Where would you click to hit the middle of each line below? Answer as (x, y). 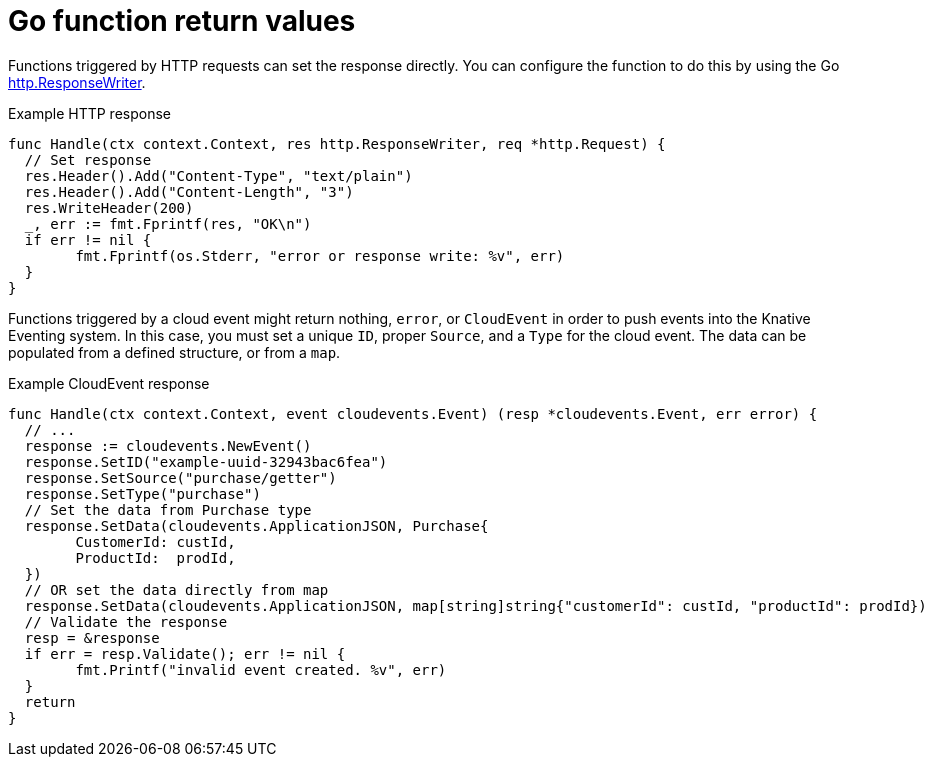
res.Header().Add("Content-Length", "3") (189, 191)
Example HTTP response (89, 113)
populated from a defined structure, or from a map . (174, 352)
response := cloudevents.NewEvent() (168, 445)
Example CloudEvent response (109, 383)
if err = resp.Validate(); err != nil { (185, 653)
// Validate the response (126, 621)
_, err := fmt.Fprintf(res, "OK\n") (168, 223)
